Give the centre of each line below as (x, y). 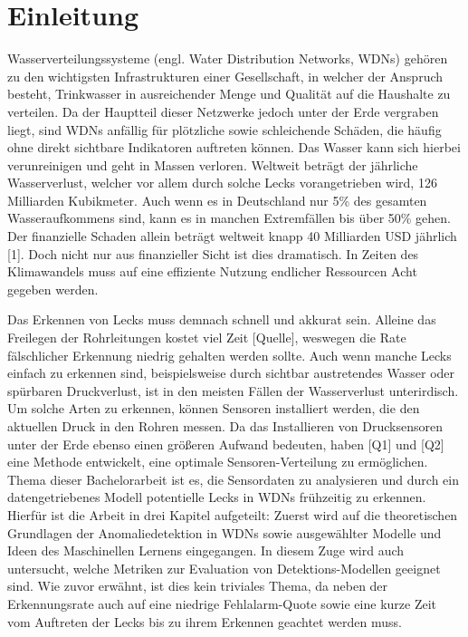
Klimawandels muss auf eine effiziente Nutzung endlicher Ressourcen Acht (212, 271)
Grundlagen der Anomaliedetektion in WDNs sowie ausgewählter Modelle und (224, 532)
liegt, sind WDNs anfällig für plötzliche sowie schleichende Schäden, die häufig (224, 129)
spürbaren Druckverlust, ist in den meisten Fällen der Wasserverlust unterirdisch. (233, 390)
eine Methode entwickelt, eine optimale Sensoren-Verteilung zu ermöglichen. (218, 462)
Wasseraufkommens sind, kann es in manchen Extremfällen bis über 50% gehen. (229, 218)
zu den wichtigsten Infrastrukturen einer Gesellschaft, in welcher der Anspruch (225, 76)
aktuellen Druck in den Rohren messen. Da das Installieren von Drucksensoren (225, 426)
